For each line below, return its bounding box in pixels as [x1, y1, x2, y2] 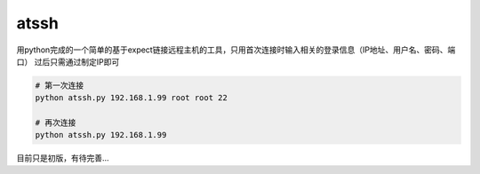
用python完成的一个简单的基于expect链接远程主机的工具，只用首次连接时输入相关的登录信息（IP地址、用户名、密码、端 [16, 44, 456, 55]
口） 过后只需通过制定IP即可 [16, 56, 120, 67]
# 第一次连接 [35, 80, 84, 91]
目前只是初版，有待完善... [16, 153, 110, 163]
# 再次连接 [35, 118, 76, 128]
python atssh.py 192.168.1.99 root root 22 [35, 93, 228, 103]
